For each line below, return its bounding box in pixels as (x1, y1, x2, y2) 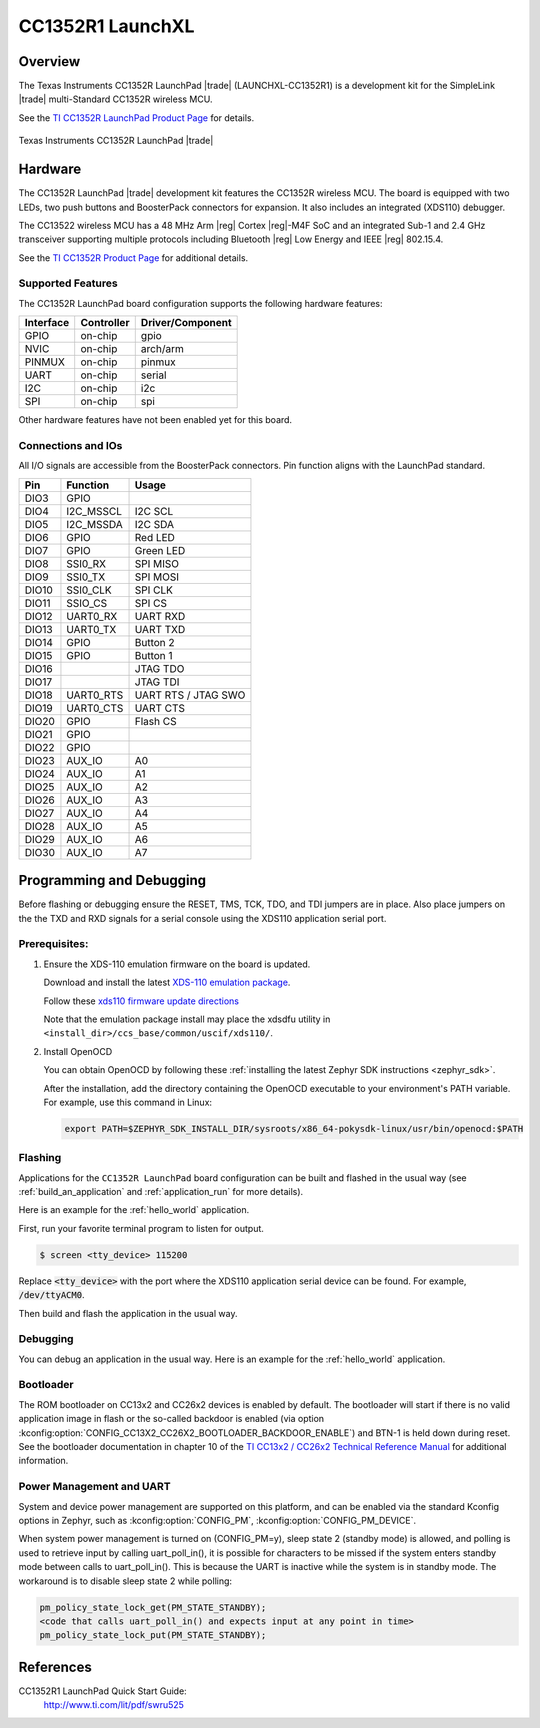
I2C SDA (134, 517, 175, 531)
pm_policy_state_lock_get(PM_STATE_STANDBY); (39, 1601, 267, 1613)
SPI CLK (134, 583, 174, 597)
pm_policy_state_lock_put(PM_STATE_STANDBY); (39, 1630, 267, 1641)
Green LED (134, 543, 186, 557)
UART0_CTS (66, 701, 124, 715)
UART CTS (134, 701, 185, 715)
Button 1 (134, 648, 174, 662)
